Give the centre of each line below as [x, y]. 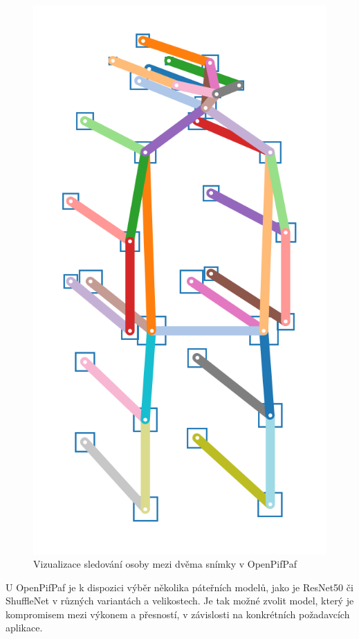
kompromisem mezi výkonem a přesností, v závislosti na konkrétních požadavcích [178, 614]
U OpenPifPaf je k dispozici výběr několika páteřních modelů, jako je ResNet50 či [179, 587]
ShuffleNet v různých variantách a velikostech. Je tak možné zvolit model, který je [180, 601]
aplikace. [24, 628]
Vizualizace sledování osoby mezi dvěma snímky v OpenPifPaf [165, 564]
